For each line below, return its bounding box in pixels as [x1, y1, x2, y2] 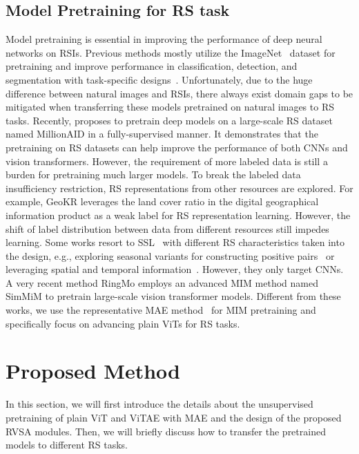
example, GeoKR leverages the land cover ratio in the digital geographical [6, 194, 319, 209]
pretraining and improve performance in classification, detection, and [6, 59, 298, 73]
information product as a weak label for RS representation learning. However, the [6, 207, 351, 222]
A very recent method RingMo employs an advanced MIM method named [6, 275, 318, 290]
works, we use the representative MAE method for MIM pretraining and [6, 303, 316, 317]
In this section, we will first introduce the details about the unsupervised [6, 397, 313, 411]
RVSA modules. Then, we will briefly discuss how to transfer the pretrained [6, 424, 326, 438]
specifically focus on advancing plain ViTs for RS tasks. [6, 316, 240, 330]
